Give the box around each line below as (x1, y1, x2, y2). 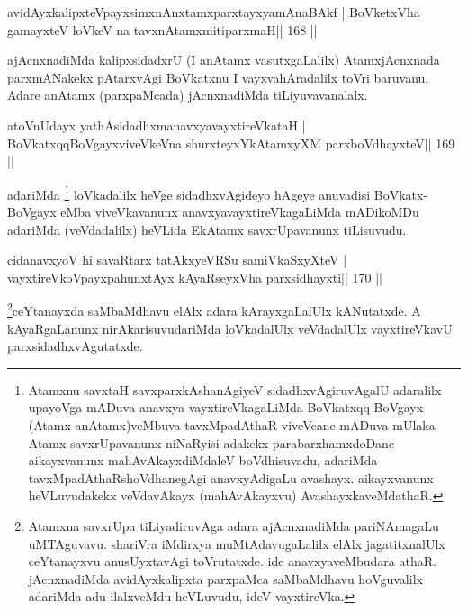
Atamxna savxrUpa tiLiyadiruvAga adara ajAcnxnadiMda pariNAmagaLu (28, 516, 439, 535)
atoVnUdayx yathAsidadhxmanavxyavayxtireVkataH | (7, 115, 306, 134)
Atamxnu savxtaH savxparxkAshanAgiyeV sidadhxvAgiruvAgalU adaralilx (28, 380, 442, 399)
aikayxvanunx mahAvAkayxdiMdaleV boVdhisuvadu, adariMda (28, 451, 378, 470)
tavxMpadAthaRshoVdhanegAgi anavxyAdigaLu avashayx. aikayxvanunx (28, 468, 434, 487)
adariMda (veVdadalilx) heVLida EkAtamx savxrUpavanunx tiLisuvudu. (7, 220, 407, 238)
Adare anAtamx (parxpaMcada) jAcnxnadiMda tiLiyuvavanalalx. (7, 85, 368, 104)
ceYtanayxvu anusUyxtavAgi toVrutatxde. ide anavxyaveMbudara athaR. (28, 552, 436, 571)
